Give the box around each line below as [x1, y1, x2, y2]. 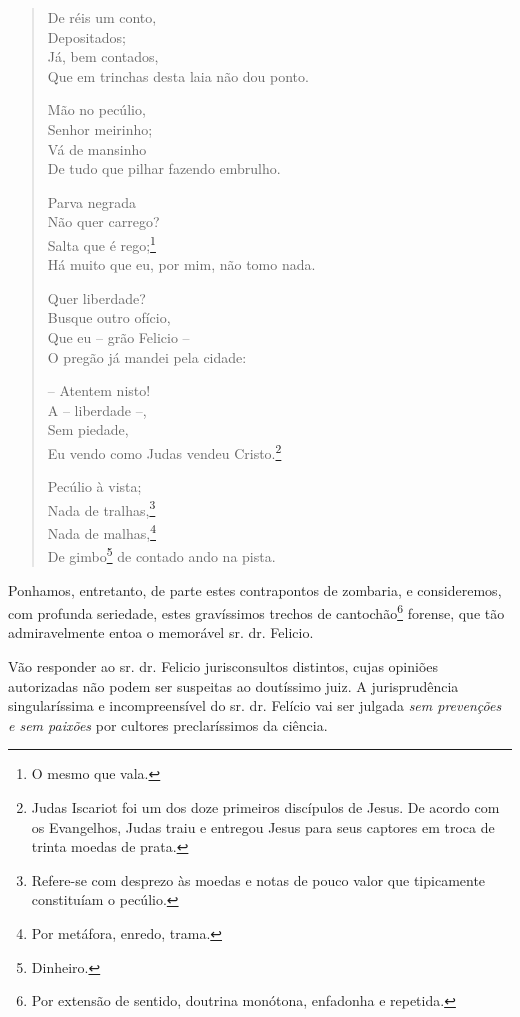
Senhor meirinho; [47, 118, 153, 139]
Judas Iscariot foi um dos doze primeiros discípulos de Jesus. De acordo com [31, 796, 500, 817]
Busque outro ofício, [47, 307, 171, 328]
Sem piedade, [47, 419, 129, 440]
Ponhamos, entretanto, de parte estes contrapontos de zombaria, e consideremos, [8, 579, 502, 600]
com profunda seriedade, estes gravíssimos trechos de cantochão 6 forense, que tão [8, 600, 505, 623]
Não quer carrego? [47, 211, 160, 232]
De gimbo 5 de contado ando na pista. [47, 543, 276, 566]
